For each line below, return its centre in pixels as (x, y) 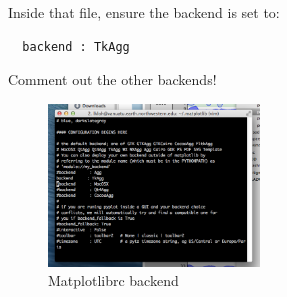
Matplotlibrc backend (113, 280)
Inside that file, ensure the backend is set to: (144, 12)
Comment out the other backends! (112, 79)
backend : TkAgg (76, 46)
